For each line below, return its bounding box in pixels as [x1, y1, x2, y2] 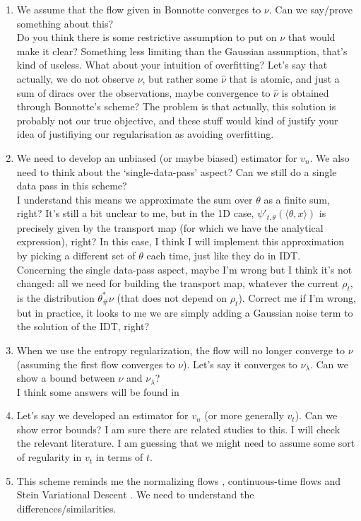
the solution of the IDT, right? [16, 319, 150, 334]
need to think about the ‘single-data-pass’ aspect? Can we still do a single [16, 164, 337, 179]
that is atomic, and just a [229, 71, 340, 86]
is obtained [281, 85, 329, 100]
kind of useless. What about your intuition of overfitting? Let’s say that [16, 57, 328, 72]
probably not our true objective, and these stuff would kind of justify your [16, 112, 338, 127]
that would [288, 30, 336, 45]
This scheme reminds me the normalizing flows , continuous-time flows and [16, 473, 341, 488]
